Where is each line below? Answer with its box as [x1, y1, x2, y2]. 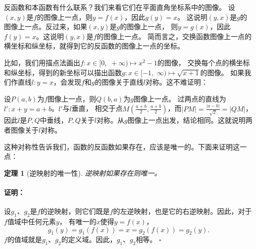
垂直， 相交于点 [71, 103, 123, 113]
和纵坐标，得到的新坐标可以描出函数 [4, 67, 122, 77]
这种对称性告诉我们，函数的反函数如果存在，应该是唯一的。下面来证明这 [4, 141, 240, 151]
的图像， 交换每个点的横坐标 [157, 57, 250, 67]
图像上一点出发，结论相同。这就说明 [127, 115, 246, 125]
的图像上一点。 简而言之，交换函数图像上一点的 [97, 31, 252, 41]
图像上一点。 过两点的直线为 [133, 93, 226, 103]
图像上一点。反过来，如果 [4, 21, 87, 32]
